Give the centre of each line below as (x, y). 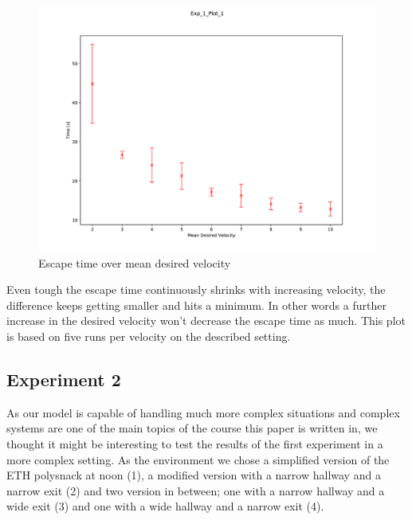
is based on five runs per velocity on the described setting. (149, 336)
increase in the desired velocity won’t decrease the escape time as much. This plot (206, 321)
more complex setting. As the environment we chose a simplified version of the (198, 459)
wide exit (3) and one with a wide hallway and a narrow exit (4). (165, 506)
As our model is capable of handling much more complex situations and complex (203, 412)
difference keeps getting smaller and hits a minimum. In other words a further (196, 305)
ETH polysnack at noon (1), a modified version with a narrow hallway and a (194, 475)
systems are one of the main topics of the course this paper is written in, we (192, 428)
